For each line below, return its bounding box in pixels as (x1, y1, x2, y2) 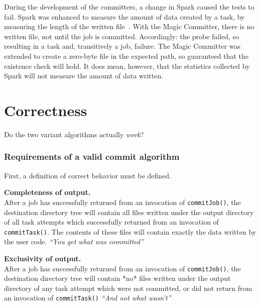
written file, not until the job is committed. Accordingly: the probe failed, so (4, 31, 239, 41)
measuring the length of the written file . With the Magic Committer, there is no (4, 21, 254, 32)
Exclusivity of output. (4, 253, 81, 263)
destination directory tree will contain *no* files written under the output (4, 273, 231, 283)
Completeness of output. (4, 187, 91, 197)
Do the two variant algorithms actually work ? (4, 129, 144, 139)
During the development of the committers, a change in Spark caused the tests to (4, 2, 254, 12)
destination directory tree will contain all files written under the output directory (4, 207, 254, 217)
